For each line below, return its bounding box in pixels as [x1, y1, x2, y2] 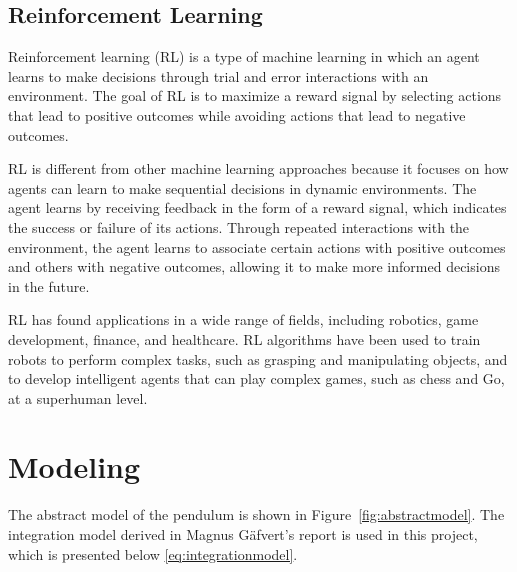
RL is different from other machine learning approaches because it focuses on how [8, 158, 509, 179]
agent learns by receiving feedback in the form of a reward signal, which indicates [8, 197, 507, 218]
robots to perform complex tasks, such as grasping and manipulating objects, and [8, 348, 508, 369]
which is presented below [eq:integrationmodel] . [8, 543, 298, 564]
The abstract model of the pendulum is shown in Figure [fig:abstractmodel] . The [8, 504, 505, 525]
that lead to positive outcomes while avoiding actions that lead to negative [8, 104, 466, 125]
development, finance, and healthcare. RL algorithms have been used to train [8, 328, 481, 349]
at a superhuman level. [8, 387, 148, 408]
